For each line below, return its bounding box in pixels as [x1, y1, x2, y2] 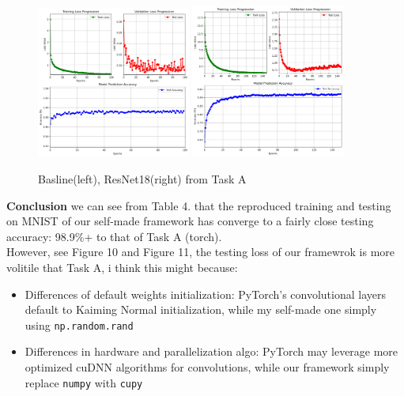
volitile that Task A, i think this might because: [6, 258, 238, 275]
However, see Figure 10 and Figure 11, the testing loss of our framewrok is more [6, 243, 395, 260]
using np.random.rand [25, 316, 134, 333]
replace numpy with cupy [25, 374, 143, 390]
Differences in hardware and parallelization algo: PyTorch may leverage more [25, 343, 398, 360]
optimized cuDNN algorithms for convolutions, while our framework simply [25, 359, 390, 375]
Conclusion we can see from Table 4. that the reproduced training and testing [6, 197, 391, 213]
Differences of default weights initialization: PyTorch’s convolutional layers [25, 285, 387, 302]
